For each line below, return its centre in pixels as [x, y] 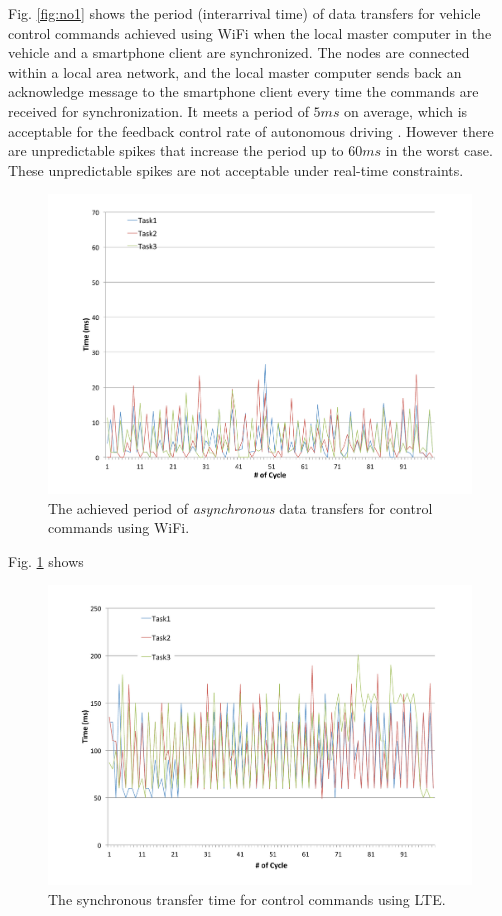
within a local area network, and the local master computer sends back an [235, 71]
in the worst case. [439, 150]
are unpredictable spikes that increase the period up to [176, 150]
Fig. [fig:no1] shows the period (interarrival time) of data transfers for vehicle [244, 13]
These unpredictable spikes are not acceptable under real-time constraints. [236, 169]
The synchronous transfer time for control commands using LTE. [247, 898]
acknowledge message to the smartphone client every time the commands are [243, 91]
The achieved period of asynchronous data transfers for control [240, 507]
